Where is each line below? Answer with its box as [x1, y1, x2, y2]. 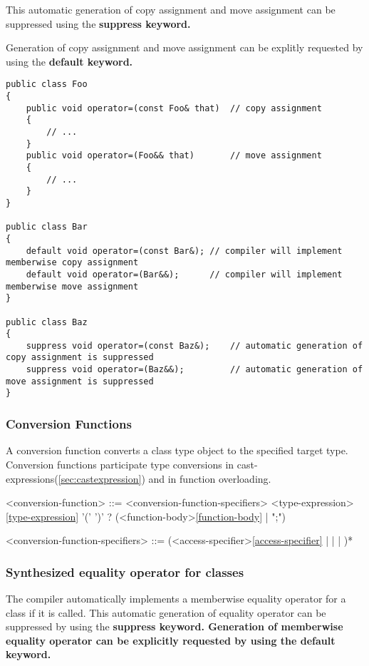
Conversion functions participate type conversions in [6, 456, 234, 471]
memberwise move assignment [6, 281, 139, 292]
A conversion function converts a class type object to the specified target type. [6, 443, 348, 458]
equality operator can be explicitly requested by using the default [6, 632, 336, 647]
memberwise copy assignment [6, 257, 139, 268]
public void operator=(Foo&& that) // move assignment [26, 150, 322, 161]
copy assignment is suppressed [6, 352, 154, 363]
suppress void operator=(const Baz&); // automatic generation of [26, 340, 363, 351]
